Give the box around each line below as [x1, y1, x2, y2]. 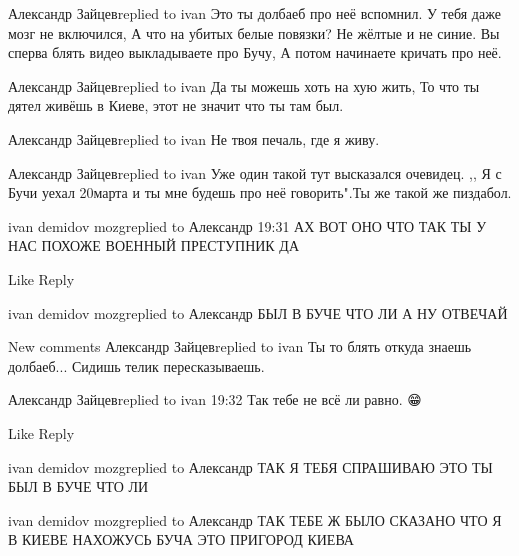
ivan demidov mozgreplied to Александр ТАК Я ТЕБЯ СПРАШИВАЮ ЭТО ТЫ [8, 456, 493, 477]
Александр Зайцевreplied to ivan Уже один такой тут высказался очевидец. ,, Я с [8, 162, 502, 183]
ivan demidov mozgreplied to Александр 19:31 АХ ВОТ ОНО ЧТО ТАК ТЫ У [8, 215, 487, 236]
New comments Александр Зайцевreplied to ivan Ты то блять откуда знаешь [8, 336, 472, 357]
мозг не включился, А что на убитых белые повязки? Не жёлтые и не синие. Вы [8, 22, 500, 43]
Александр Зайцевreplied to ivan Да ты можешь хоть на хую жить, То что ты [8, 75, 480, 96]
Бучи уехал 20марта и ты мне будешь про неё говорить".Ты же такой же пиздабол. [8, 182, 512, 203]
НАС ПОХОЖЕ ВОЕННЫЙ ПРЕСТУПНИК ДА [8, 235, 300, 256]
